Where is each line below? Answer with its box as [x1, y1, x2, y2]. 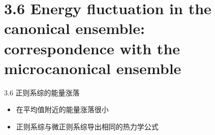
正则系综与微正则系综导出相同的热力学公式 [16, 121, 159, 131]
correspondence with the [4, 38, 180, 58]
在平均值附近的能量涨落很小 [16, 104, 109, 115]
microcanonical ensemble [4, 57, 181, 78]
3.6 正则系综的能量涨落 [4, 87, 80, 97]
